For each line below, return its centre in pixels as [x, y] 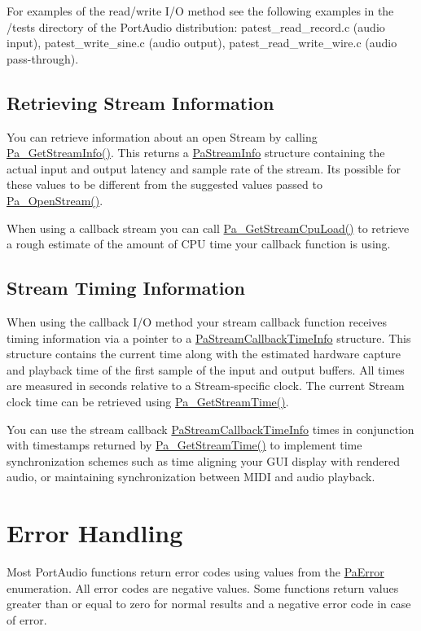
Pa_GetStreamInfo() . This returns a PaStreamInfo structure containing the [196, 153]
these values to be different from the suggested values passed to [164, 184]
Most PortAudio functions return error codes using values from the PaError [195, 572]
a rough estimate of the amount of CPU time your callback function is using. [199, 244]
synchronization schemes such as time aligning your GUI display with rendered [203, 460]
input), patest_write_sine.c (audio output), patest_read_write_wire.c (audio [202, 43]
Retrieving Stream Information [140, 102]
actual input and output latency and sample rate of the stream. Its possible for [204, 168]
